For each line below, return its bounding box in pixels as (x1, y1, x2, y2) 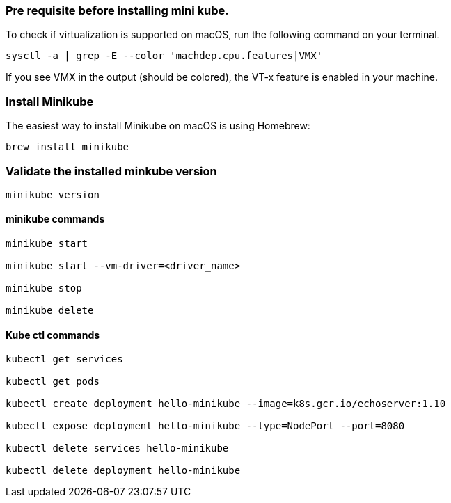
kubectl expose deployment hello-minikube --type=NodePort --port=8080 (6, 420, 405, 432)
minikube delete (6, 305, 94, 317)
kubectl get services (6, 353, 123, 365)
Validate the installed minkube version (6, 163, 217, 178)
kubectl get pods (6, 376, 100, 388)
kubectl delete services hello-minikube (6, 442, 229, 454)
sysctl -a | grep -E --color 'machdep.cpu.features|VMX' (6, 50, 323, 62)
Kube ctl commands (6, 328, 100, 341)
